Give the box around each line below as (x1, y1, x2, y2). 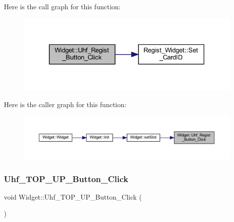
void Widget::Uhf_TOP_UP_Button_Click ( (4, 192, 142, 202)
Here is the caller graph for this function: (4, 99, 127, 109)
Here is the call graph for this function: (4, 1, 121, 11)
